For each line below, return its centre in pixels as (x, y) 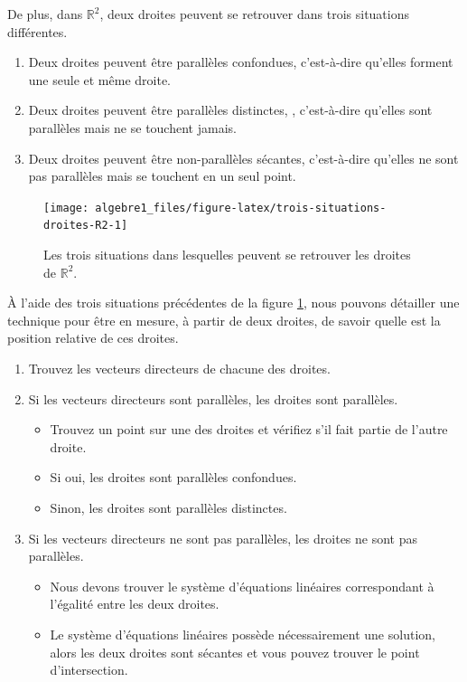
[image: (66, 208)
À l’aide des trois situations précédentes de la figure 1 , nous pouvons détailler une (233, 303)
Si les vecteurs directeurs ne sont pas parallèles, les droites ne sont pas (223, 538)
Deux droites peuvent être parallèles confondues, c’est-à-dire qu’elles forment (241, 62)
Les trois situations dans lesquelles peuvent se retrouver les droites (227, 255)
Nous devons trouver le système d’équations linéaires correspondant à (242, 586)
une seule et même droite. (99, 79)
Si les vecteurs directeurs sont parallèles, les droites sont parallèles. (213, 398)
